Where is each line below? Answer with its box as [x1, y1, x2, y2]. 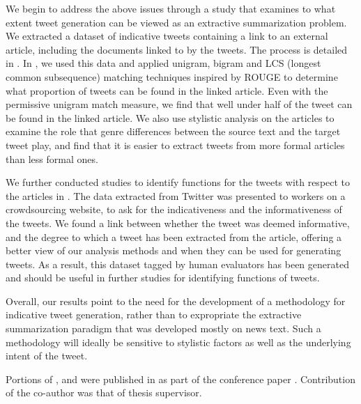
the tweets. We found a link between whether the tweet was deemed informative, [6, 215, 350, 230]
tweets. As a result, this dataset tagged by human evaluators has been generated [6, 256, 349, 271]
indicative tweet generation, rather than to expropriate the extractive [6, 307, 302, 322]
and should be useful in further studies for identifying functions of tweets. [6, 270, 320, 285]
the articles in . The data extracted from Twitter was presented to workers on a [6, 188, 346, 203]
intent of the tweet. [6, 348, 88, 363]
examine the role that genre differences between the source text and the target [6, 124, 341, 139]
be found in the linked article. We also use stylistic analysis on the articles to [6, 110, 335, 125]
